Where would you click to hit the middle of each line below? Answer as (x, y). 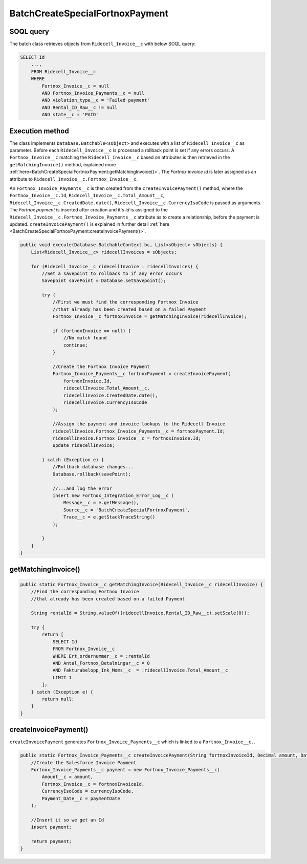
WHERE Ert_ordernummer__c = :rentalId (101, 656)
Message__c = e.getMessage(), (101, 503)
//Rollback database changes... (93, 467)
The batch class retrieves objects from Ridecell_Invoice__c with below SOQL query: (103, 44)
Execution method (39, 131)
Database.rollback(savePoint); (92, 474)
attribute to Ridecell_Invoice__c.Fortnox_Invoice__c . (74, 179)
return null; (58, 699)
